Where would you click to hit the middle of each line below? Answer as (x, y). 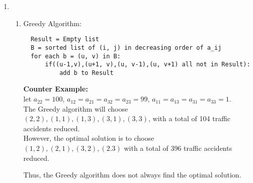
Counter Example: (56, 89)
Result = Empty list (65, 39)
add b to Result (87, 73)
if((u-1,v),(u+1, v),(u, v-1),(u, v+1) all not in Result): (148, 65)
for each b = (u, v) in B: (75, 56)
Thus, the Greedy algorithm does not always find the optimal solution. (132, 175)
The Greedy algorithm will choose (76, 108)
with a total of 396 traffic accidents (178, 148)
